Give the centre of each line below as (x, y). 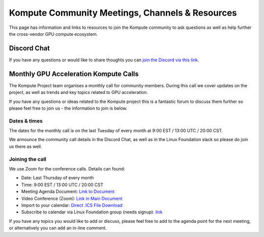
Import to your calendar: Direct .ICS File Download (72, 205)
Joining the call (28, 159)
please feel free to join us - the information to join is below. (68, 108)
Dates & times (26, 121)
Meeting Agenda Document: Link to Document (68, 191)
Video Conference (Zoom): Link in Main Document (72, 198)
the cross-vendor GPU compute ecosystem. (53, 34)
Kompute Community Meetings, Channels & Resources (123, 13)
